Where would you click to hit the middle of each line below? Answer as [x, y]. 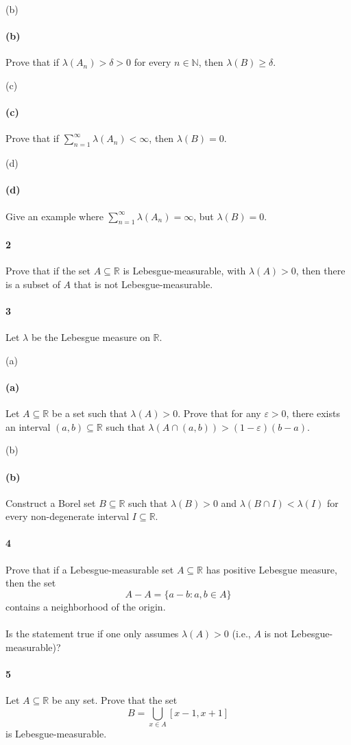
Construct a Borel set [51, 502]
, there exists [313, 413]
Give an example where [55, 216]
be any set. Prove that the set [114, 700]
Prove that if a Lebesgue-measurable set [90, 569]
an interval [28, 426]
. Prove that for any [219, 413]
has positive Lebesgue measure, [271, 569]
